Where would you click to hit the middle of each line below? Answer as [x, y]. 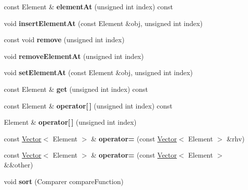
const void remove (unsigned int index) [64, 40]
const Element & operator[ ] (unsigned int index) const [88, 105]
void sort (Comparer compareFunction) [64, 181]
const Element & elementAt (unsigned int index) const [89, 6]
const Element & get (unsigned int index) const [76, 89]
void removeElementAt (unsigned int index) [74, 56]
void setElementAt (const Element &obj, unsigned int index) [99, 72]
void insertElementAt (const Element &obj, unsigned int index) [103, 23]
